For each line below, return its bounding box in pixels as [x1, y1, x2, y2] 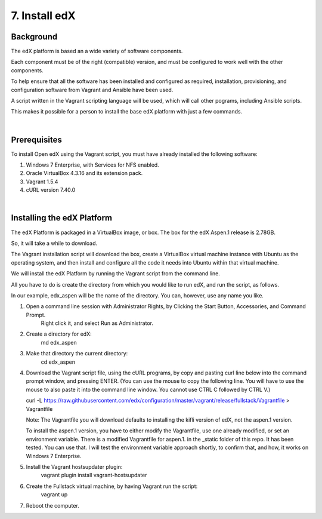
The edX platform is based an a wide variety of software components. [11, 48, 183, 55]
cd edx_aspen [41, 358, 76, 366]
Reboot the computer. [26, 502, 80, 509]
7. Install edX [11, 9, 76, 22]
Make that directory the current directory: [26, 350, 128, 357]
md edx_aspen [41, 339, 77, 346]
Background [11, 32, 58, 42]
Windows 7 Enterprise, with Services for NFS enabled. [26, 161, 159, 168]
